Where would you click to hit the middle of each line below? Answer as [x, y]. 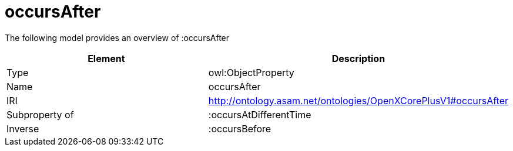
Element [106, 58]
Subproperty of [40, 114]
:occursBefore [240, 128]
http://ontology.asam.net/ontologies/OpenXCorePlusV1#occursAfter [358, 100]
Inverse [23, 128]
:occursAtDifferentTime [260, 114]
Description [358, 58]
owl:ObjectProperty [251, 72]
